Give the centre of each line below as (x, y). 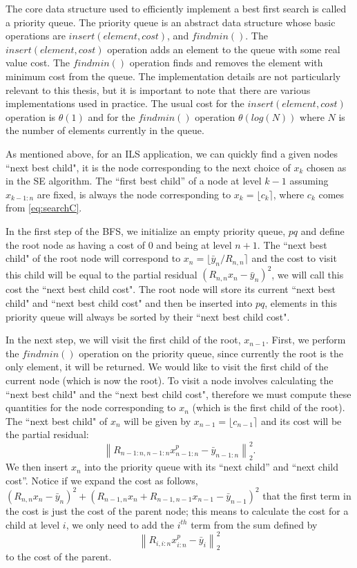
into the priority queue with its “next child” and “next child (212, 467)
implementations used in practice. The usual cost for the (125, 103)
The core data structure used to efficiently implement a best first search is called (176, 8)
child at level (33, 524)
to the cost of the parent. (59, 557)
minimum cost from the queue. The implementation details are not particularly (173, 76)
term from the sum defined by (254, 524)
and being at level (194, 244)
